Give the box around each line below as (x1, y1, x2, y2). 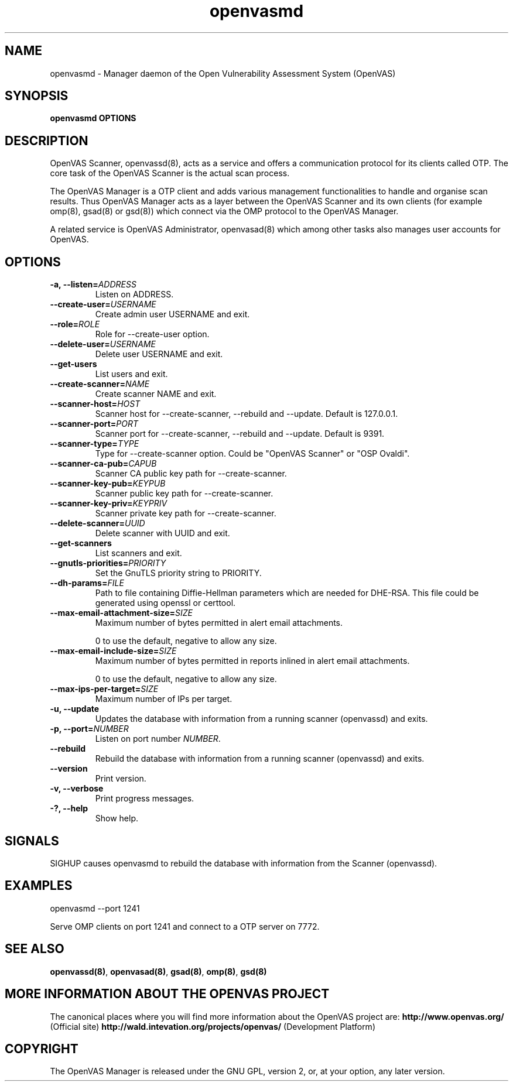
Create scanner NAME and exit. (95, 389, 217, 399)
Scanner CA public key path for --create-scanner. (95, 468, 287, 479)
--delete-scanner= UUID (50, 518, 145, 529)
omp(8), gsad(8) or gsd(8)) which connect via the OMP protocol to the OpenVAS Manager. (50, 206, 399, 217)
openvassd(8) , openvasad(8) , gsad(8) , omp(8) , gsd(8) (50, 966, 267, 977)
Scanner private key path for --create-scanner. (95, 508, 276, 519)
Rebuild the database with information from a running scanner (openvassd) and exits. (95, 753, 425, 764)
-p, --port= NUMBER (50, 724, 129, 734)
